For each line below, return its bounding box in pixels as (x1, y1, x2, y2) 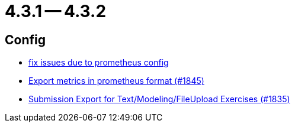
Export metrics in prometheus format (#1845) (28, 76, 204, 86)
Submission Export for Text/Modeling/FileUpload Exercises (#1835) (28, 94, 290, 105)
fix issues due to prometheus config (28, 57, 169, 68)
